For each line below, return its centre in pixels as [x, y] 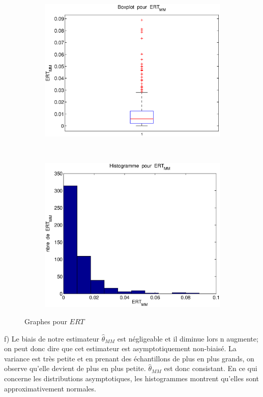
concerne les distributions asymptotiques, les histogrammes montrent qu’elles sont [132, 378]
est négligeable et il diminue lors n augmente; [188, 338]
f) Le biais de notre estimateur [52, 338]
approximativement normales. [50, 388]
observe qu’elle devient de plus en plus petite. [75, 368]
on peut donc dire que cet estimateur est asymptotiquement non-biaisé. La [120, 348]
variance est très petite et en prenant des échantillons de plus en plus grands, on [129, 358]
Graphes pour [46, 321]
